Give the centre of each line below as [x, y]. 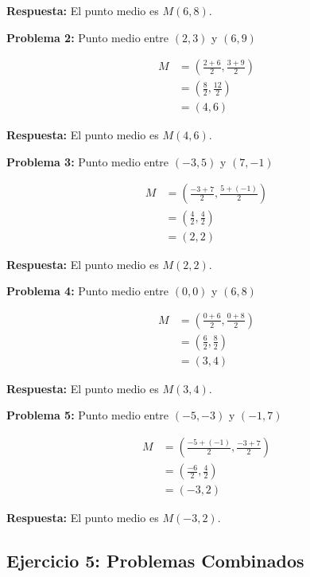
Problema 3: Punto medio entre [88, 161]
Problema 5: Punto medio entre [88, 415]
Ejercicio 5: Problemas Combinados [155, 561]
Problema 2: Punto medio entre [88, 37]
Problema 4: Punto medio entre [88, 291]
